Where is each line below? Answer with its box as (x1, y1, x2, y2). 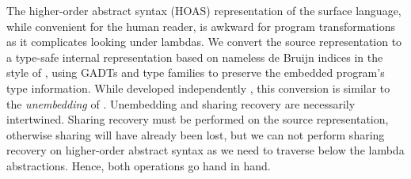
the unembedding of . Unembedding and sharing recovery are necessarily (6, 95, 356, 112)
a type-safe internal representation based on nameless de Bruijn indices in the (6, 48, 383, 65)
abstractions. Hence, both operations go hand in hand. (6, 157, 271, 173)
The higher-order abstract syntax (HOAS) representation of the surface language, (6, 2, 401, 18)
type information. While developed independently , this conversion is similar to (6, 79, 390, 96)
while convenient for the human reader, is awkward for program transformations (6, 17, 395, 34)
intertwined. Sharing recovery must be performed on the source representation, (6, 111, 389, 128)
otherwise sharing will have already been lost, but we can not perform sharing (6, 126, 385, 143)
